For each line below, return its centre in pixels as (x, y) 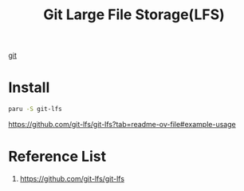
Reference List (57, 157)
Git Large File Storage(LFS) (134, 15)
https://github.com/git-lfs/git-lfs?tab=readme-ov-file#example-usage (122, 124)
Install (29, 88)
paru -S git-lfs (35, 109)
